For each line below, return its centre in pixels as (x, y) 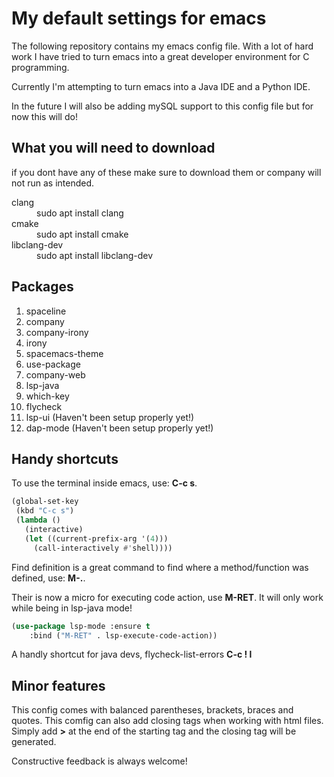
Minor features (58, 685)
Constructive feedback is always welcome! (99, 761)
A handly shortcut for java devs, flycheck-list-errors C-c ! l (132, 654)
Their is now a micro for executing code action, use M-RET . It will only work (167, 597)
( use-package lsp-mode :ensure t (81, 626)
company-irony (57, 332)
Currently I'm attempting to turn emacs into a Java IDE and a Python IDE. (161, 86)
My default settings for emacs (139, 18)
